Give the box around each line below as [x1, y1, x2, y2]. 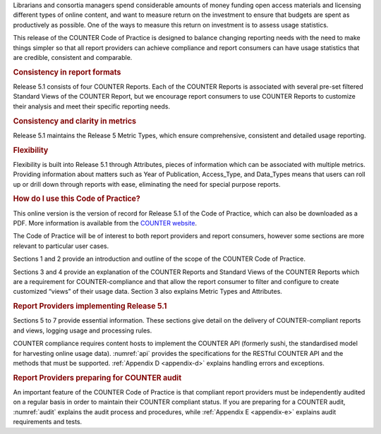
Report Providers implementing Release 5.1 [13, 302, 167, 311]
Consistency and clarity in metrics [13, 116, 137, 126]
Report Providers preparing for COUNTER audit [13, 373, 182, 383]
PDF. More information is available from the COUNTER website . [13, 219, 198, 228]
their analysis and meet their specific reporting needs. [13, 102, 171, 111]
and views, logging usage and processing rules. [13, 326, 152, 335]
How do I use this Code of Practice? [13, 194, 140, 204]
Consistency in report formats [13, 67, 121, 77]
